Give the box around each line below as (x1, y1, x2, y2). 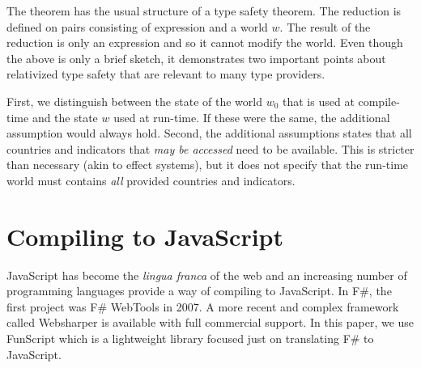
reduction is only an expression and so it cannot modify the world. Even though (6, 34, 403, 51)
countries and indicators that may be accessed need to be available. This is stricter (6, 140, 415, 157)
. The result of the (279, 18, 371, 35)
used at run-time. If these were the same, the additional (113, 108, 390, 125)
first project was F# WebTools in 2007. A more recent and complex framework (6, 298, 399, 315)
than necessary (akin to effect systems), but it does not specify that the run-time (6, 156, 409, 173)
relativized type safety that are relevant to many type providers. (6, 66, 325, 82)
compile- (358, 92, 400, 109)
